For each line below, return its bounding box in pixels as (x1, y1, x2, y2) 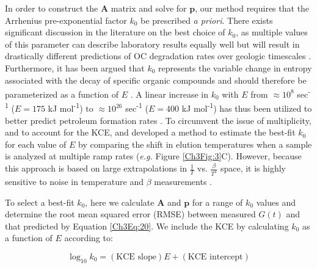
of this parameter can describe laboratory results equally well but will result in (5, 37, 300, 50)
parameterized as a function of (5, 87, 119, 100)
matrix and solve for (111, 2, 187, 14)
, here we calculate (85, 195, 155, 208)
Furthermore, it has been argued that (5, 61, 145, 74)
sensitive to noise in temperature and (5, 175, 144, 187)
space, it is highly (220, 162, 286, 175)
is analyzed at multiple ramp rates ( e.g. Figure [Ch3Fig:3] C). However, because (5, 150, 302, 162)
